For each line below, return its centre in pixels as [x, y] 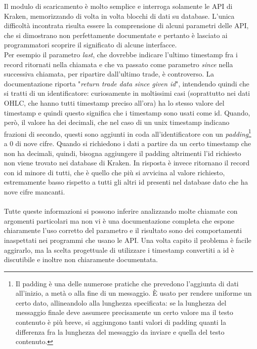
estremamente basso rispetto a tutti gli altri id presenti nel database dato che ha [126, 182]
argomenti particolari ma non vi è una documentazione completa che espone [119, 220]
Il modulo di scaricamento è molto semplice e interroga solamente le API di [118, 6]
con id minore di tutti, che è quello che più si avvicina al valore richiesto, [114, 172]
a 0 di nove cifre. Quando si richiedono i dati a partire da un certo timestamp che [128, 143]
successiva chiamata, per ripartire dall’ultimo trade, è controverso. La [109, 74]
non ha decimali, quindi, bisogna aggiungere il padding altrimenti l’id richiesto [123, 153]
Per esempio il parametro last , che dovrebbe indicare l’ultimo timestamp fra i [121, 54]
